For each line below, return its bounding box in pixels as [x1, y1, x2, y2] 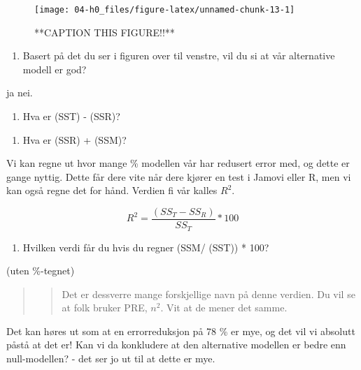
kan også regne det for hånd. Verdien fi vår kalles [6, 183, 218, 198]
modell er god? [22, 61, 87, 76]
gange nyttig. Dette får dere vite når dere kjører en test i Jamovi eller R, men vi [6, 169, 351, 184]
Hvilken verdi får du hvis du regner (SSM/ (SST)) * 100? [22, 239, 269, 254]
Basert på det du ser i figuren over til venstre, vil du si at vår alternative [22, 48, 335, 63]
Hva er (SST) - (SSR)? [22, 109, 120, 124]
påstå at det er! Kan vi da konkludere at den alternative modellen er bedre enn [6, 337, 346, 352]
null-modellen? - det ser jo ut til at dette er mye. [6, 351, 215, 366]
